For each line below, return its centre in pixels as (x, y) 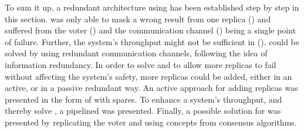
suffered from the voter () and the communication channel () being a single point (151, 30)
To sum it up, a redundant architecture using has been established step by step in (152, 7)
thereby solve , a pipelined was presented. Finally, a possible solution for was (143, 111)
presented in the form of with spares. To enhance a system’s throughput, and (143, 99)
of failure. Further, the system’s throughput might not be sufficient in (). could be (152, 41)
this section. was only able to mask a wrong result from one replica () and (138, 18)
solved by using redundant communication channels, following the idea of (136, 53)
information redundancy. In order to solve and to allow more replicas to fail (141, 64)
